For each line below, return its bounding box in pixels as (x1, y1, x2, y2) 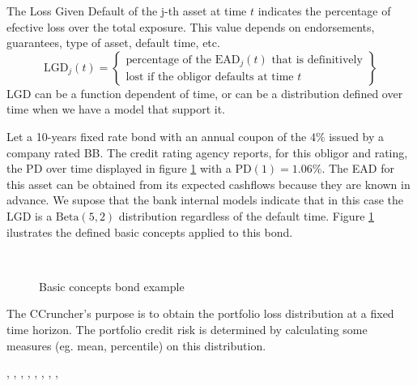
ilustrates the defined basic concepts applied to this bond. (6, 223, 293, 240)
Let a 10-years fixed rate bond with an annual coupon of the (6, 127, 307, 144)
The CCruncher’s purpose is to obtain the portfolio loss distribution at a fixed (6, 305, 394, 322)
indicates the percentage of (257, 2, 391, 19)
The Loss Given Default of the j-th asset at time (6, 2, 247, 19)
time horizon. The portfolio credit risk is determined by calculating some (6, 320, 368, 337)
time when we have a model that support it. (6, 101, 225, 118)
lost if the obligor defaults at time (126, 71, 294, 84)
